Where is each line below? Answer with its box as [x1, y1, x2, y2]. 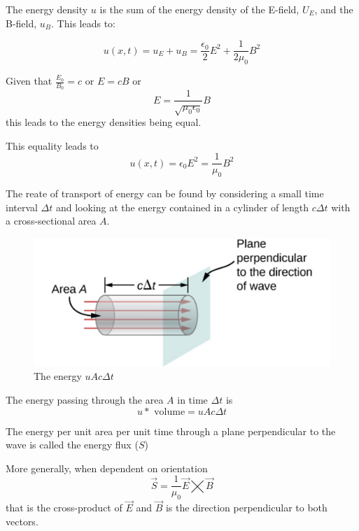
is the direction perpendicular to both [165, 500, 328, 515]
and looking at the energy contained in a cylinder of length [56, 199, 309, 214]
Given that [6, 73, 52, 88]
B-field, [6, 15, 37, 30]
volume [154, 406, 185, 417]
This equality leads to [6, 138, 99, 153]
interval [6, 199, 38, 214]
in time [177, 392, 208, 406]
